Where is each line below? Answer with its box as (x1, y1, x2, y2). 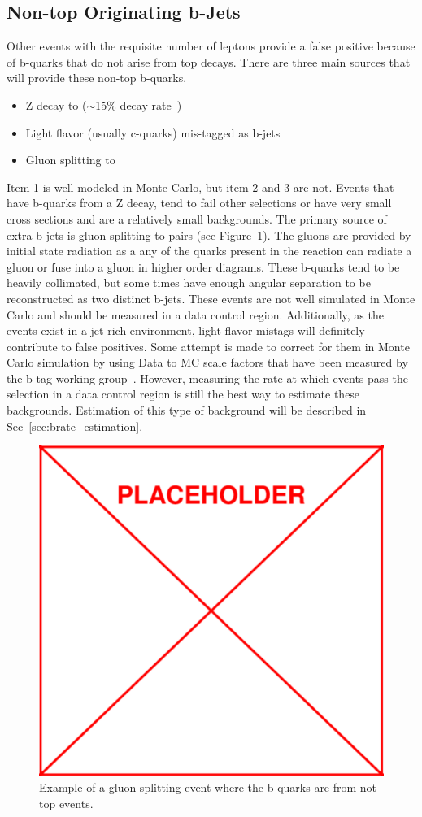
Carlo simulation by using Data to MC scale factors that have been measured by (7, 354, 408, 371)
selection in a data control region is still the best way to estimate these (7, 385, 360, 402)
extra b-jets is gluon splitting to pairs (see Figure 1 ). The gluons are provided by (7, 226, 411, 243)
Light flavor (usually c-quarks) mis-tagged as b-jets (25, 124, 281, 141)
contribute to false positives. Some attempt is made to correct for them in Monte (7, 337, 410, 354)
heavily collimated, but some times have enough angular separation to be (7, 274, 371, 291)
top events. (39, 795, 94, 812)
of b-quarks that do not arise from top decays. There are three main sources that (7, 53, 411, 70)
